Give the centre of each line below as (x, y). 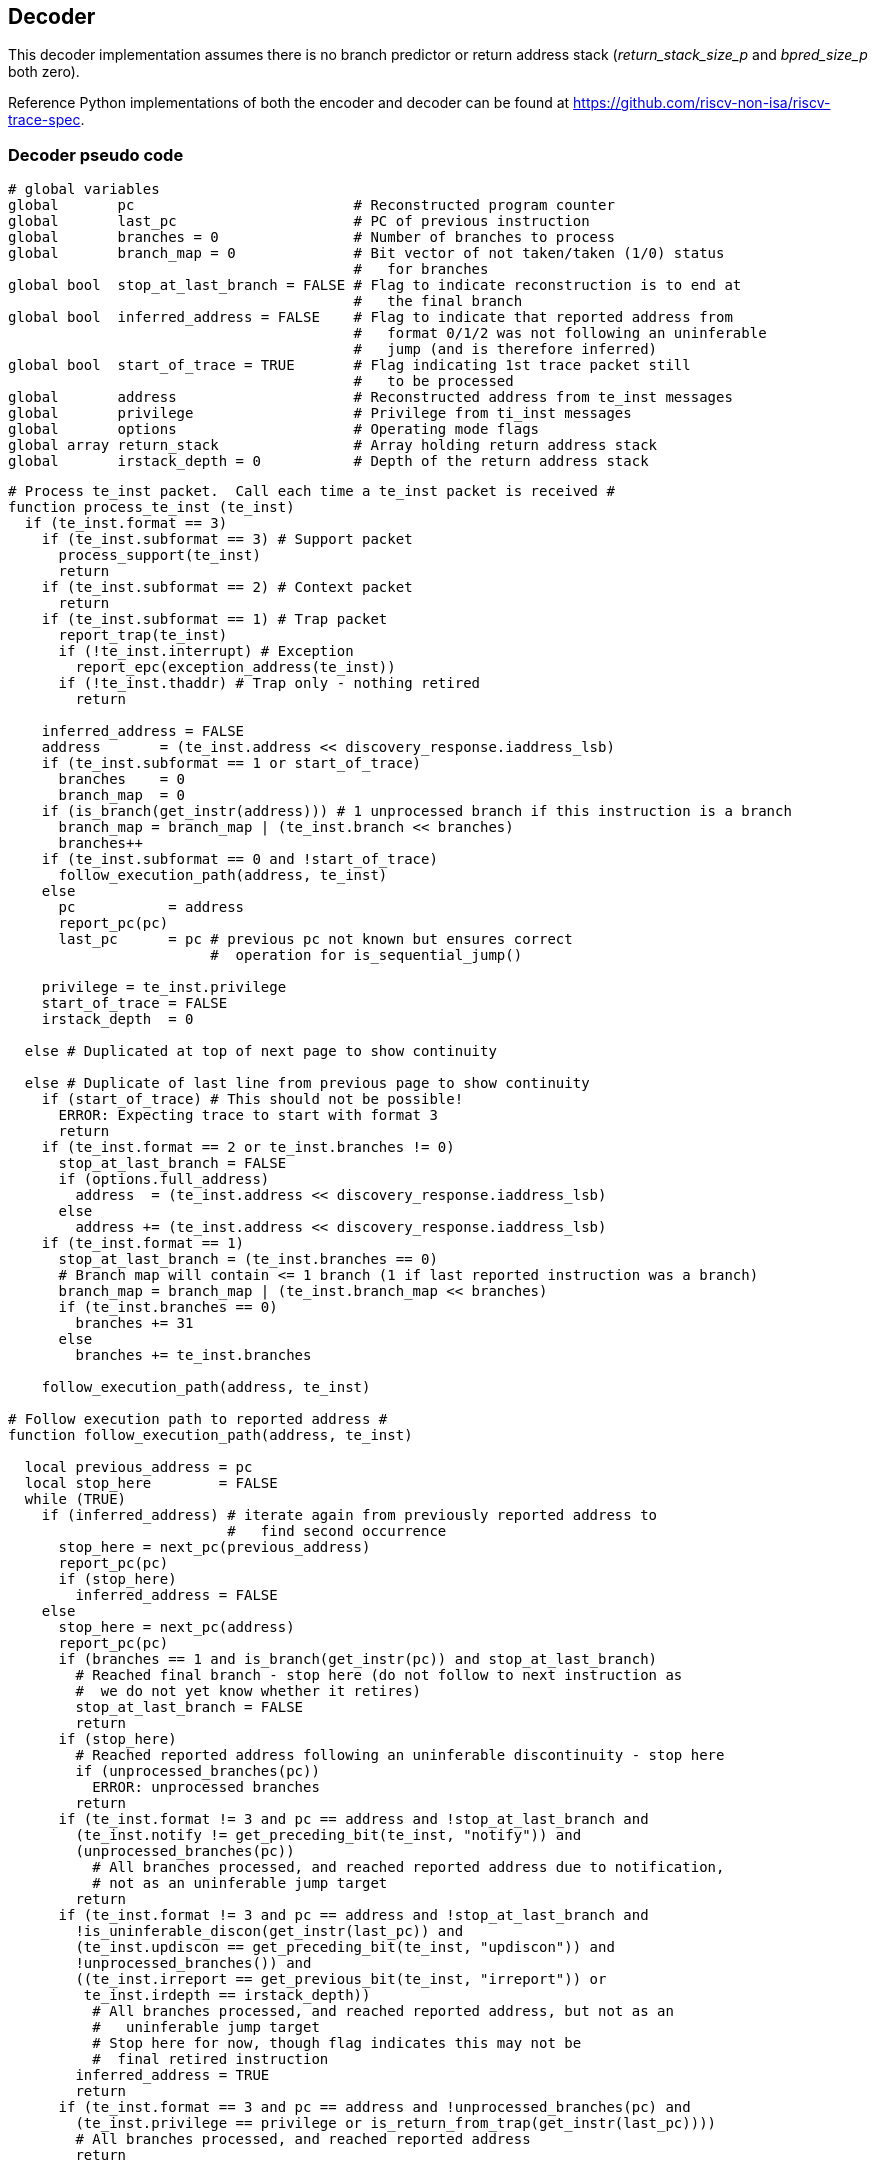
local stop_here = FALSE (151, 1483)
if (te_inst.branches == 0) (168, 1307)
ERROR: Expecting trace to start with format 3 (248, 1115)
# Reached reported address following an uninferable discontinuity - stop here (400, 1755)
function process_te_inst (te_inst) (151, 507)
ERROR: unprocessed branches (206, 1787)
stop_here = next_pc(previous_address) (214, 1547)
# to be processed (433, 381)
